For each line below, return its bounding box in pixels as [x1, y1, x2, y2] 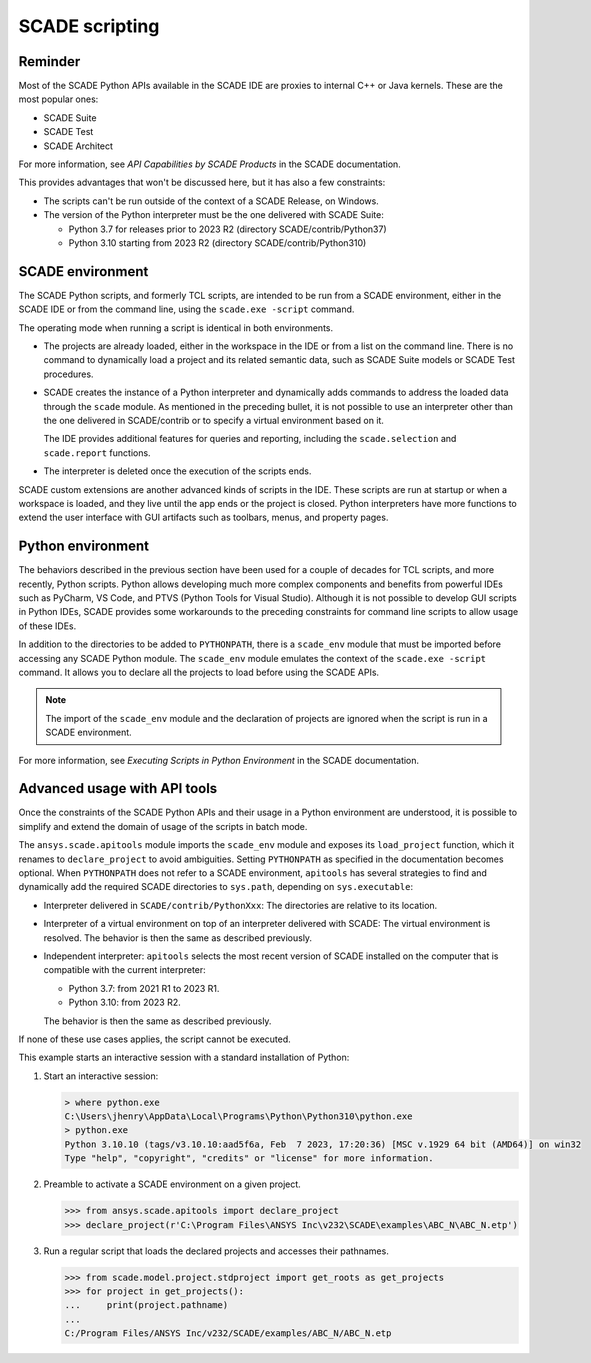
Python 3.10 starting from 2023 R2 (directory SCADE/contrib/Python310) [68, 236, 367, 249]
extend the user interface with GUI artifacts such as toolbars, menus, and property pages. [18, 511, 389, 524]
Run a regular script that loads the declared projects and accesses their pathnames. [43, 1245, 389, 1257]
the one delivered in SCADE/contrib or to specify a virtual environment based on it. [43, 415, 385, 426]
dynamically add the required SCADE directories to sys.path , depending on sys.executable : [18, 881, 414, 893]
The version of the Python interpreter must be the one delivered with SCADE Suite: [43, 209, 384, 221]
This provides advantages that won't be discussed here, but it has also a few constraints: [18, 176, 386, 189]
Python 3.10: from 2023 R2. [68, 996, 182, 1009]
